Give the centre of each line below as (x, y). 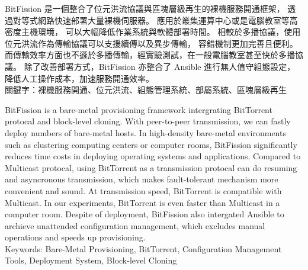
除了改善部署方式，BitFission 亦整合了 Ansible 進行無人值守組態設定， (160, 66)
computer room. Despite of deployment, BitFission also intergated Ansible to (145, 214)
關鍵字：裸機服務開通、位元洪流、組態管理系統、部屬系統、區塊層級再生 (146, 90)
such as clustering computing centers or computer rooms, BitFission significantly (151, 144)
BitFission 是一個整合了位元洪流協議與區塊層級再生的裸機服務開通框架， (145, 8)
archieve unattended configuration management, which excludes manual (135, 225)
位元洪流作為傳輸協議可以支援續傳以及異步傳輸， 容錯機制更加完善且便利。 (151, 43)
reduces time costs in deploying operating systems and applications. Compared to (153, 156)
